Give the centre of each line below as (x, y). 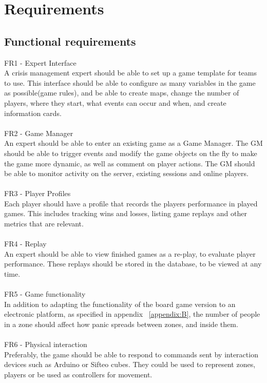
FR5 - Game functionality (45, 294)
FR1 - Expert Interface (40, 62)
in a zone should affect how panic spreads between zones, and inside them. (121, 324)
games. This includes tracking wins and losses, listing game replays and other (126, 213)
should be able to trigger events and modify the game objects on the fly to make (131, 153)
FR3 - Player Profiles (37, 193)
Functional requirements (70, 41)
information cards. (33, 113)
